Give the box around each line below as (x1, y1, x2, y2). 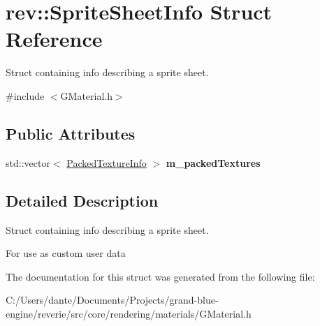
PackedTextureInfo (66, 155, 147, 170)
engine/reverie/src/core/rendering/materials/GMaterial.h (6, 306, 252, 320)
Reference (6, 24, 103, 53)
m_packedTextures (166, 155, 261, 170)
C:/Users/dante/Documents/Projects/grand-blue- (6, 292, 219, 307)
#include (6, 88, 45, 103)
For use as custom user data (6, 246, 126, 260)
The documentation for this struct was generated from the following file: (6, 269, 315, 283)
